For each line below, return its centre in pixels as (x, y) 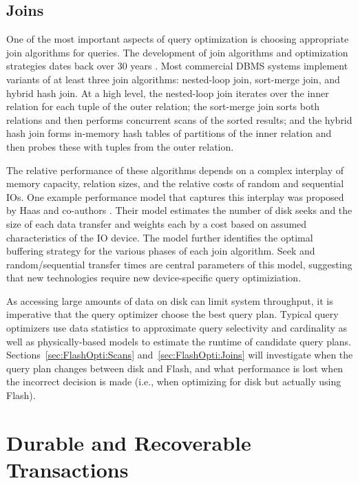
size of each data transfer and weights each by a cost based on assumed (157, 223)
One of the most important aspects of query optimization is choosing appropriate (178, 39)
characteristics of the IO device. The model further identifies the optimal (160, 237)
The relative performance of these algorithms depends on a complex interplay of (175, 170)
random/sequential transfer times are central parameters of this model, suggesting (179, 264)
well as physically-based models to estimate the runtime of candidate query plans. (179, 341)
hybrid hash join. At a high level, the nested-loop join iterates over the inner (168, 93)
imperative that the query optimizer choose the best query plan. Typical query (172, 314)
